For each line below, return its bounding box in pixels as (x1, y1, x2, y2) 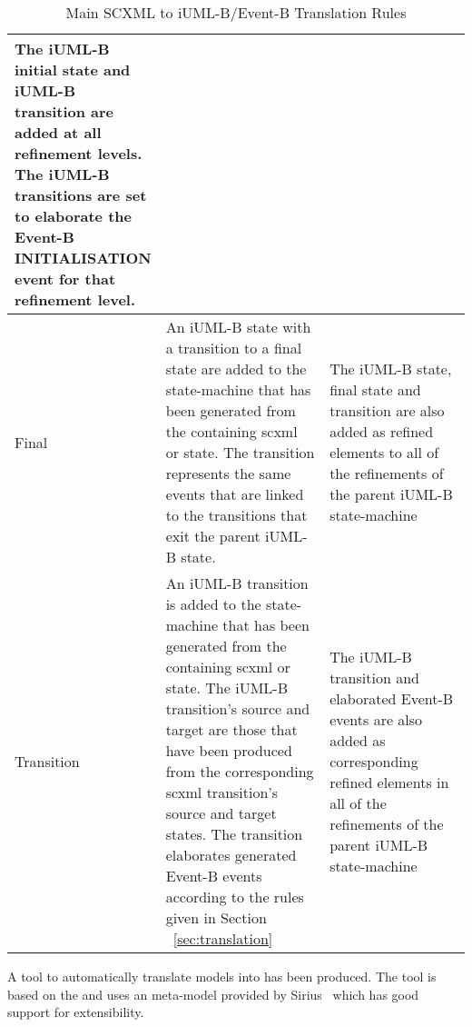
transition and (329, 666, 419, 688)
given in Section (165, 907, 267, 928)
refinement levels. (15, 143, 143, 164)
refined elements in (329, 771, 449, 793)
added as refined (329, 421, 434, 442)
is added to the (165, 593, 261, 614)
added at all (15, 122, 102, 143)
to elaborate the (15, 205, 132, 226)
